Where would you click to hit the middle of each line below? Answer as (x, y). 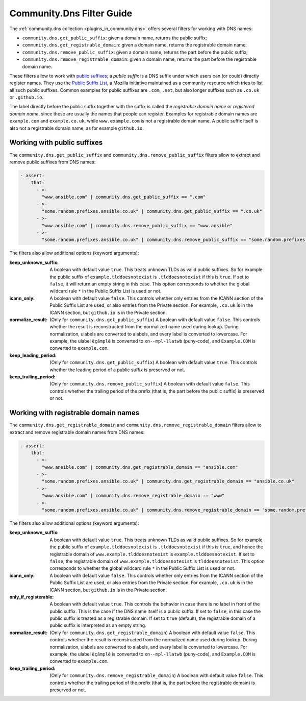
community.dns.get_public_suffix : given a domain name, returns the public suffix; (115, 38)
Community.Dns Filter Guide (71, 13)
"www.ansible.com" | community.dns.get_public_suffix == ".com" (124, 197)
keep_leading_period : (33, 355)
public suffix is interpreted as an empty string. (98, 625)
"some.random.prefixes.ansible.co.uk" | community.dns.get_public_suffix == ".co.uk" (152, 211)
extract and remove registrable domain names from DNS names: (77, 432)
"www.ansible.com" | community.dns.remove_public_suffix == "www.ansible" (137, 225)
